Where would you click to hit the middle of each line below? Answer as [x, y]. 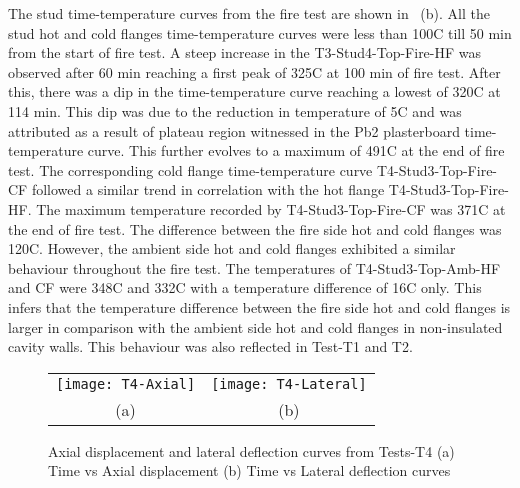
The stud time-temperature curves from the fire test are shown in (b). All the [249, 13]
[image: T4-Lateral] [289, 383]
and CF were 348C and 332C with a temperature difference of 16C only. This [245, 287]
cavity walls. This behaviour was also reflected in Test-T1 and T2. [210, 346]
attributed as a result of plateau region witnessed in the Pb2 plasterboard [234, 130]
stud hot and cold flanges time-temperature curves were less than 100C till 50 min [260, 32]
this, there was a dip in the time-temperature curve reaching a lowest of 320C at [254, 91]
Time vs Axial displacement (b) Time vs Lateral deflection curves [249, 470]
